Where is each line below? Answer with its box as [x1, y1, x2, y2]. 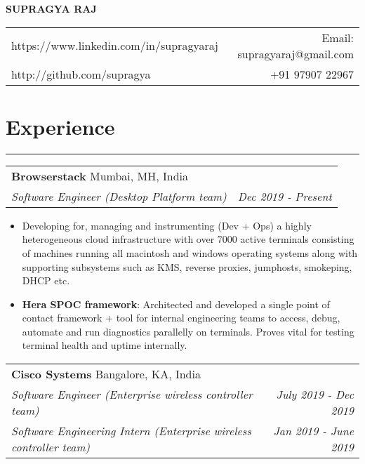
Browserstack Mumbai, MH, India [11, 167, 189, 184]
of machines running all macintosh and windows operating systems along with [22, 245, 358, 260]
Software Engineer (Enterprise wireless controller [11, 386, 253, 403]
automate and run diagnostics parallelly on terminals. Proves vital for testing [22, 324, 354, 338]
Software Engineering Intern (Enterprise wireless [11, 423, 251, 439]
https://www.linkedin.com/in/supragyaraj [11, 37, 218, 54]
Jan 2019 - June [273, 423, 354, 439]
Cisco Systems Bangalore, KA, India [11, 366, 201, 383]
